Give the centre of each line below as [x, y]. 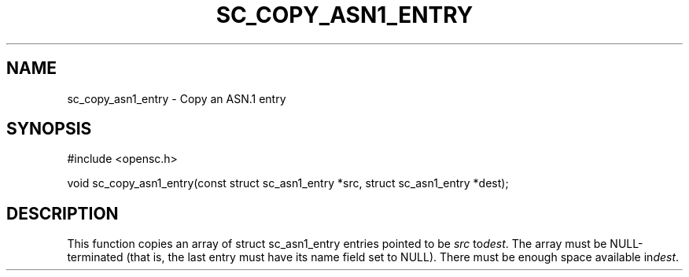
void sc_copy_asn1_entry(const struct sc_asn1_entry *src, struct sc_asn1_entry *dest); [288, 183]
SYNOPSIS [49, 129]
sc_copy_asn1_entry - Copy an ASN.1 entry [177, 98]
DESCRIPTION [63, 213]
